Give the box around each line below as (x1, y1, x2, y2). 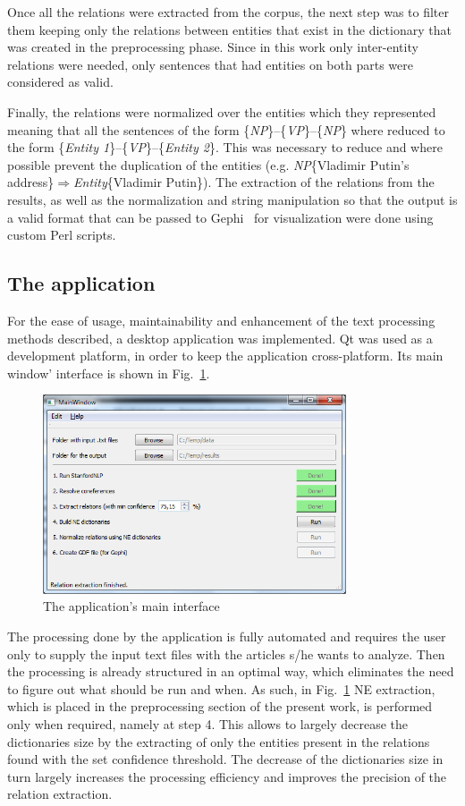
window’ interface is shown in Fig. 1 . (7, 363, 210, 382)
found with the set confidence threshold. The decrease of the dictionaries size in (7, 750, 444, 768)
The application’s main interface (43, 597, 220, 615)
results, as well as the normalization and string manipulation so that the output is (7, 190, 458, 208)
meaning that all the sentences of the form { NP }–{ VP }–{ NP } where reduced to (7, 120, 445, 139)
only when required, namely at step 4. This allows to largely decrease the (7, 715, 409, 734)
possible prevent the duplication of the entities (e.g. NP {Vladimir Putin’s (7, 155, 410, 174)
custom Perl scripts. (7, 225, 116, 244)
